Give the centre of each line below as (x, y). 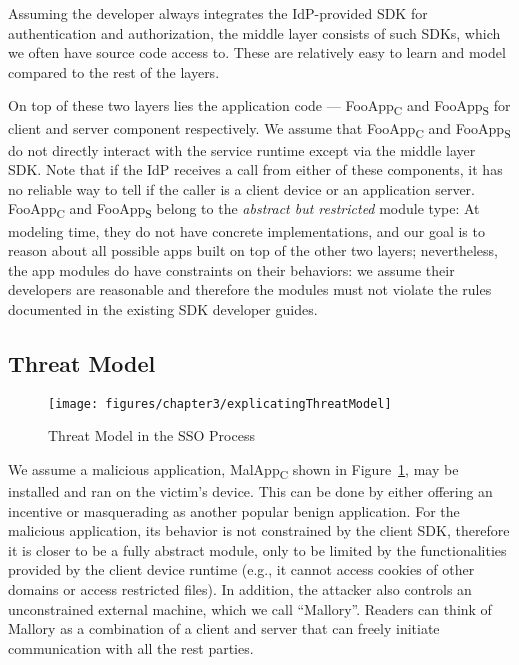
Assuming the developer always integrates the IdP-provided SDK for (218, 13)
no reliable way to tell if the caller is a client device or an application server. (241, 188)
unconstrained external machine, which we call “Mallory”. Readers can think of (250, 608)
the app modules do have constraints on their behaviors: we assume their (231, 269)
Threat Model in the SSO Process (151, 435)
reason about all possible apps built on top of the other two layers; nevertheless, (253, 250)
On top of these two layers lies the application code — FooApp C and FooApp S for (259, 107)
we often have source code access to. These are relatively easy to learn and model (257, 52)
